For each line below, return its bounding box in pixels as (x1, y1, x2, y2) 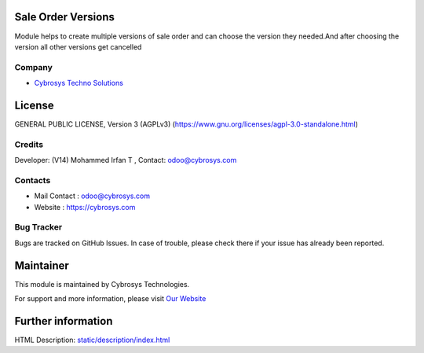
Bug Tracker (14, 222, 63, 233)
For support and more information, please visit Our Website (14, 294, 207, 303)
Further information (14, 314, 113, 328)
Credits (14, 138, 43, 149)
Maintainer (14, 259, 70, 272)
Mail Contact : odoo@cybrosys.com (34, 191, 151, 200)
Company (14, 61, 53, 72)
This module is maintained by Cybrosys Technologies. (14, 279, 190, 289)
